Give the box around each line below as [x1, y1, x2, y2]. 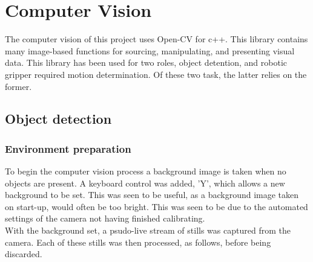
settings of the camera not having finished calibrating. [5, 212, 205, 225]
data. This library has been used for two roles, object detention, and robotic [5, 56, 288, 69]
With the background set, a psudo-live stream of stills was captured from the [5, 224, 291, 237]
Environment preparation [5, 141, 131, 156]
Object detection [5, 109, 112, 128]
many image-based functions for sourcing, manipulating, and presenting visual [5, 44, 295, 57]
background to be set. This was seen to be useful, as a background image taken [5, 188, 299, 201]
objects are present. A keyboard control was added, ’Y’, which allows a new [5, 176, 285, 189]
